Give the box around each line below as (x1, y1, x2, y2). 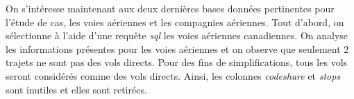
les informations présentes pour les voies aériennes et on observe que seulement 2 (6, 41, 349, 56)
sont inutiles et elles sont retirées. (6, 82, 147, 96)
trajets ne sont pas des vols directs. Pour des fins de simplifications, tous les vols (6, 55, 348, 69)
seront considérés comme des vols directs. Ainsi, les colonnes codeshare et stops (6, 68, 341, 82)
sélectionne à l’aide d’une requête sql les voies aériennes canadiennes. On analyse (6, 28, 348, 43)
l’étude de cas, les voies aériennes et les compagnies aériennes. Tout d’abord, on (6, 14, 344, 29)
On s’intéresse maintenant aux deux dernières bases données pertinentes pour (6, 1, 335, 15)
